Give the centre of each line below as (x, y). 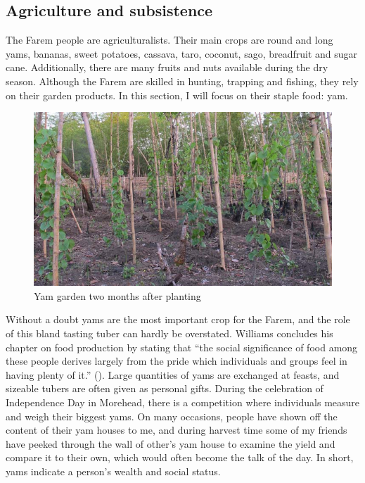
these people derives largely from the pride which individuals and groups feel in (177, 361)
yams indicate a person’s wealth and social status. (113, 471)
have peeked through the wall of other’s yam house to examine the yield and (171, 443)
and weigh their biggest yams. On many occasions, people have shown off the (172, 416)
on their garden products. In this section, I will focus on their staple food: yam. (177, 95)
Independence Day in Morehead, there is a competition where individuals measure (183, 402)
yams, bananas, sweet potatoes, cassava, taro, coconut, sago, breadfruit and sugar (182, 53)
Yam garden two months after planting (117, 295)
